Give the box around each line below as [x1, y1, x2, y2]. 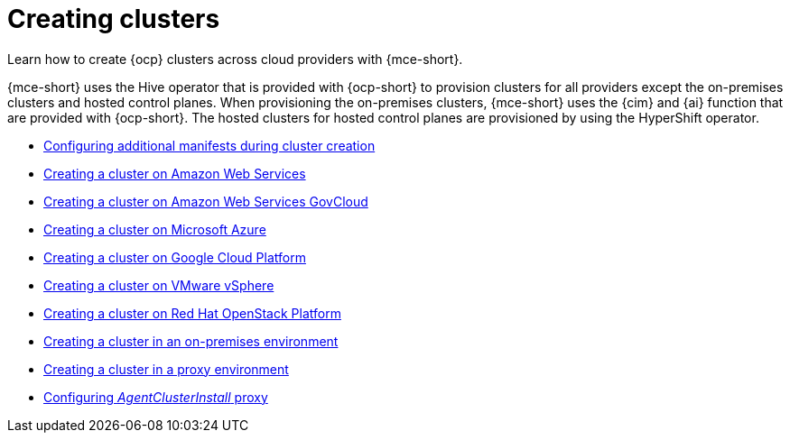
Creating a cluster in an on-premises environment [43, 333, 339, 349]
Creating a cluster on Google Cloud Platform [43, 249, 306, 265]
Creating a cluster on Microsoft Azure [43, 221, 266, 237]
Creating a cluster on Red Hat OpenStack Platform [43, 305, 341, 321]
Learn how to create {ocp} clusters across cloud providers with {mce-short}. [7, 50, 463, 67]
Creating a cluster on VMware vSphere [43, 277, 274, 293]
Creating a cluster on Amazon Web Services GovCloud [43, 193, 368, 209]
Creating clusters [7, 4, 220, 34]
